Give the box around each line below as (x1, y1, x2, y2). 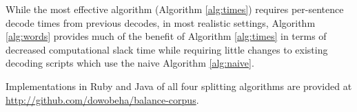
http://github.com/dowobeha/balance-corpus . (6, 92, 199, 107)
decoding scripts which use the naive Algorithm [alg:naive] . (6, 56, 254, 70)
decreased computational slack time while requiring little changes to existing (6, 42, 328, 56)
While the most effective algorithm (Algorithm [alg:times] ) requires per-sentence (6, 2, 344, 16)
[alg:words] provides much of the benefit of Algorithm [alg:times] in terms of (6, 29, 327, 43)
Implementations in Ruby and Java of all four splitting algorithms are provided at (6, 78, 352, 93)
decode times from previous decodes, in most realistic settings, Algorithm (6, 15, 316, 30)
